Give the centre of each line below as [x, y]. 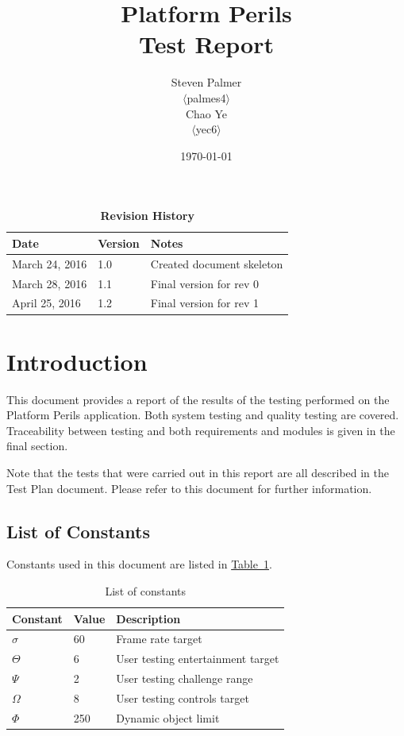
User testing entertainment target [198, 659]
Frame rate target [159, 639]
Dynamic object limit [168, 717]
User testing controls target [183, 697]
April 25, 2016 [46, 303]
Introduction [77, 361]
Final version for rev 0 [204, 283]
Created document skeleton [217, 263]
